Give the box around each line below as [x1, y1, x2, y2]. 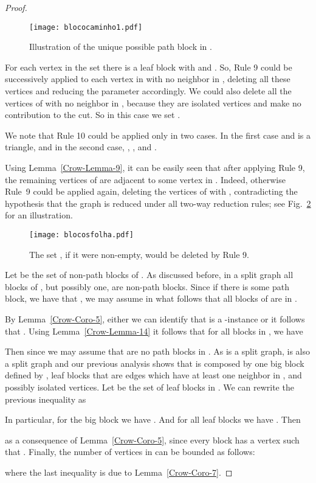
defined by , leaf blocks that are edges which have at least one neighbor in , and [5, 369, 302, 381]
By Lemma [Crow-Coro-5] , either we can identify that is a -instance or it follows [5, 313, 305, 325]
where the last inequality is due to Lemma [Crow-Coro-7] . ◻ [5, 465, 233, 478]
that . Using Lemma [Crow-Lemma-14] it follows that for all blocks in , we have [5, 324, 303, 337]
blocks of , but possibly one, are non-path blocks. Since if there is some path [5, 280, 289, 293]
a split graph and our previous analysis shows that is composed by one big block [5, 356, 304, 369]
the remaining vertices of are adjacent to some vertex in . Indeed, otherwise [5, 173, 286, 186]
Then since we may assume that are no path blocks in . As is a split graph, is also [5, 345, 310, 358]
